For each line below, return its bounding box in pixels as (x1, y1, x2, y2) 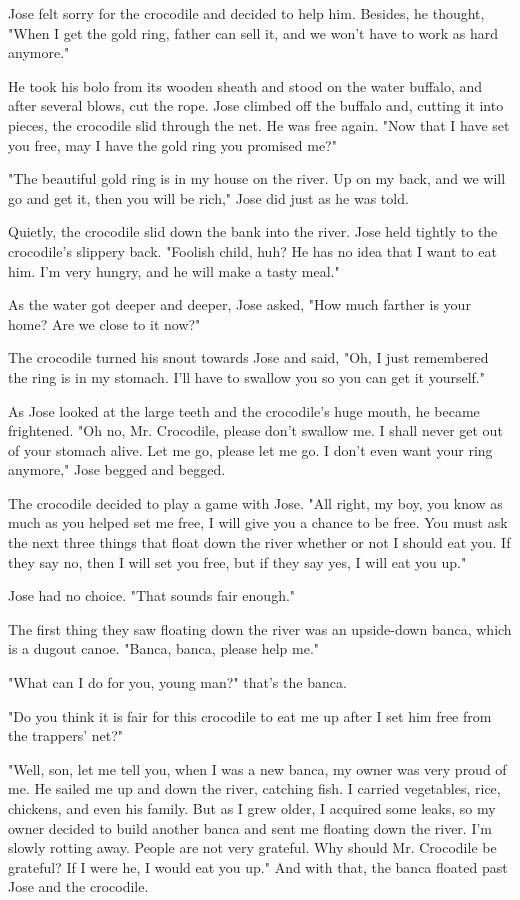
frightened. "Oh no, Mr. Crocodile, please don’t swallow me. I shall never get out (8, 420, 503, 441)
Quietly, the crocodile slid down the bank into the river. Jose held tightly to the (8, 221, 498, 242)
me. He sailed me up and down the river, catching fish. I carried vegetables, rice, (8, 778, 501, 799)
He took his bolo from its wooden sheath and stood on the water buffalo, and (8, 75, 483, 96)
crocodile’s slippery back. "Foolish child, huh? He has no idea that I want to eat (8, 240, 497, 261)
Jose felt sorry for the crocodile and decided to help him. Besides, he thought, (8, 3, 485, 23)
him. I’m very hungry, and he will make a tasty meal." (8, 260, 340, 281)
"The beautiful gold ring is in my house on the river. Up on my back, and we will (8, 168, 506, 189)
